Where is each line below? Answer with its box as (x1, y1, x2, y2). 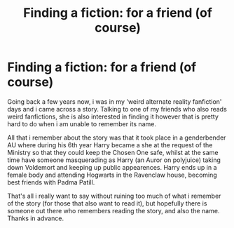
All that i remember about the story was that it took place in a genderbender (7, 133, 226, 142)
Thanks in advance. (7, 214, 64, 222)
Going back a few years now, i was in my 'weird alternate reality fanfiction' (7, 97, 222, 106)
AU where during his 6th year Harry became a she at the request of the (7, 140, 213, 149)
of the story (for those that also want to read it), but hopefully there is (7, 199, 207, 208)
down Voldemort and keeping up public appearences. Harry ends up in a (7, 163, 217, 171)
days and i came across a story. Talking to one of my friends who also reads (7, 105, 228, 113)
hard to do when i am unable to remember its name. (7, 119, 156, 128)
